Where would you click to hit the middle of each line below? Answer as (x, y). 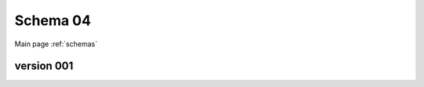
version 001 (44, 66)
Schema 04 (53, 20)
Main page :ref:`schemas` (56, 44)
